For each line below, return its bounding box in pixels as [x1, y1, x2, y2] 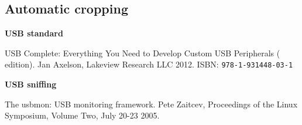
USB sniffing [5, 78, 57, 90]
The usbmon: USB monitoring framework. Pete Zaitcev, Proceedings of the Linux [5, 97, 298, 110]
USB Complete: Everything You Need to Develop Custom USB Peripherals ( [5, 46, 280, 59]
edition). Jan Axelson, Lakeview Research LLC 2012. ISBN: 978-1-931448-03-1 [5, 58, 293, 70]
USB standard [5, 27, 63, 39]
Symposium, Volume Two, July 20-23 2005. [5, 109, 160, 121]
